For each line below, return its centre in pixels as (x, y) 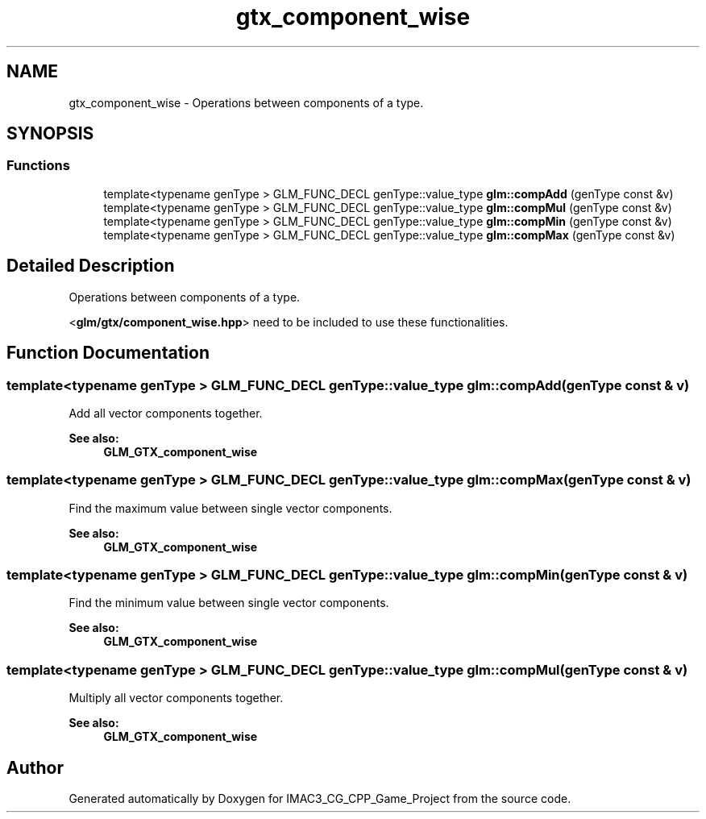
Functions (38, 166)
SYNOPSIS (50, 134)
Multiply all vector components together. (176, 698)
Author (35, 767)
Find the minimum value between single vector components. (229, 603)
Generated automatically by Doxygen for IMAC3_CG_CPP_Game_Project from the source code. (320, 798)
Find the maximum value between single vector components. (230, 508)
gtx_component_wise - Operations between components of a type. (246, 102)
